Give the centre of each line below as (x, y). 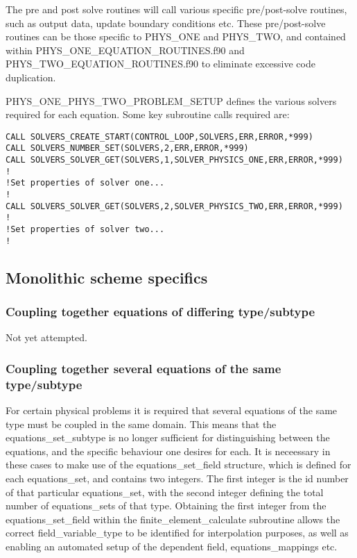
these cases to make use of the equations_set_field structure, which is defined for (178, 465)
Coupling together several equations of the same (143, 368)
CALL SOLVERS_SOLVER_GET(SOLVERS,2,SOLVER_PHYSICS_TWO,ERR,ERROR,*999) (174, 206)
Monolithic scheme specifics (107, 277)
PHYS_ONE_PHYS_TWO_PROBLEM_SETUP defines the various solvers (171, 100)
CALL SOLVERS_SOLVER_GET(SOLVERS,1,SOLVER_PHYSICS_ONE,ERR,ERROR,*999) (174, 160)
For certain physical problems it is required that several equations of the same (172, 410)
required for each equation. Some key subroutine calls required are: (148, 114)
